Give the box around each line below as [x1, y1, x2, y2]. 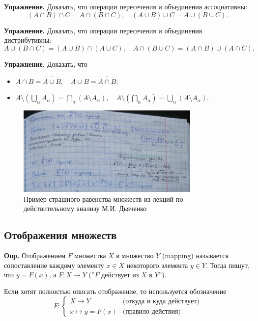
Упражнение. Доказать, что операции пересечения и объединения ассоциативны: [4, 1, 248, 11]
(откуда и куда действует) [122, 297, 200, 305]
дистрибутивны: [4, 35, 52, 45]
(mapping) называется [162, 250, 229, 260]
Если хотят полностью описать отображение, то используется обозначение [4, 286, 227, 296]
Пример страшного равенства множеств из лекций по [24, 193, 183, 204]
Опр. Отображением [4, 250, 66, 260]
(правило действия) [122, 308, 181, 315]
